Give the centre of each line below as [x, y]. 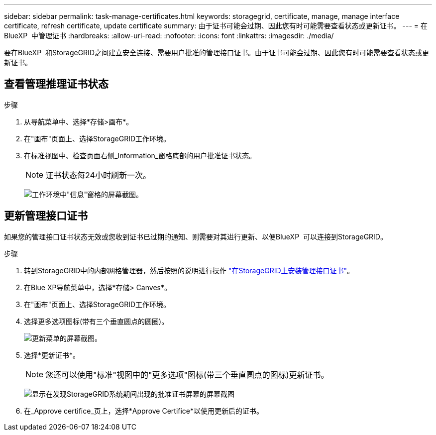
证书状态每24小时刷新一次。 [98, 175]
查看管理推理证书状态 [56, 84]
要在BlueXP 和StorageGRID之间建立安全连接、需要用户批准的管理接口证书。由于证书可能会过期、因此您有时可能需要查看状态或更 [217, 53]
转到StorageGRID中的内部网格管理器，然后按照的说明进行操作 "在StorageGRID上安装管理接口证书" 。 [189, 270]
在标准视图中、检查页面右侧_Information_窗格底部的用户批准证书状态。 [140, 155]
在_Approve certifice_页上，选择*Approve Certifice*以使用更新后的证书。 [144, 411]
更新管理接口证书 [46, 216]
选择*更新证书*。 [52, 355]
